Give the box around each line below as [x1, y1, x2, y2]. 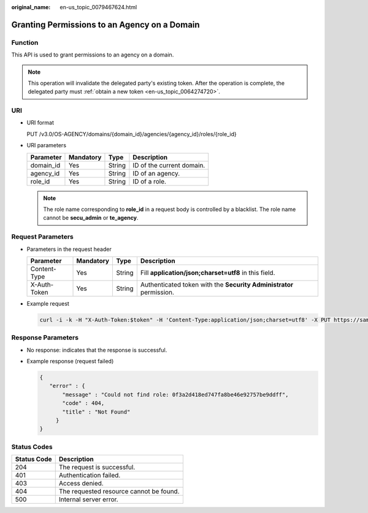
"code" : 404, [62, 399, 105, 407]
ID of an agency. [132, 169, 180, 177]
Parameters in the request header [26, 245, 112, 253]
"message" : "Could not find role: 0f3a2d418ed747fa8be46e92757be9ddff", [62, 391, 289, 398]
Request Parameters [11, 233, 74, 241]
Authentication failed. [58, 471, 121, 480]
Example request [26, 299, 70, 307]
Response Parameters [11, 333, 79, 342]
